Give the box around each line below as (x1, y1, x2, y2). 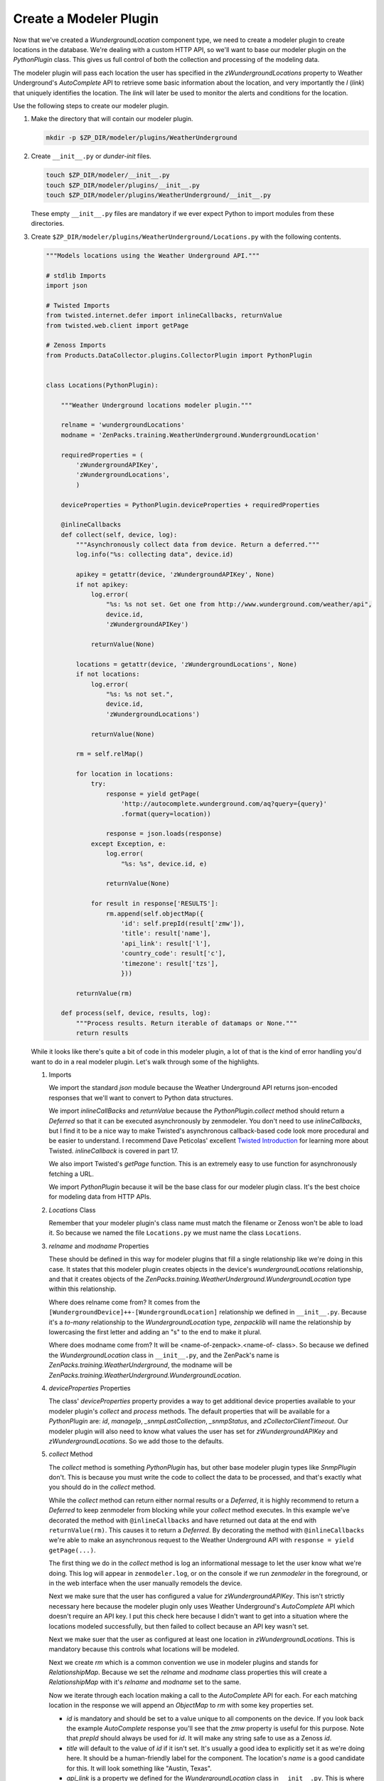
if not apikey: (75, 581, 129, 588)
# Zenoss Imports (46, 341, 107, 349)
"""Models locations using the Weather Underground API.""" (46, 251, 260, 259)
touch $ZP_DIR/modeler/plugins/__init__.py (46, 181, 201, 189)
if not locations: (75, 670, 140, 678)
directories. (31, 219, 65, 228)
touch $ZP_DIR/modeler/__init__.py (46, 171, 170, 180)
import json (46, 281, 88, 289)
